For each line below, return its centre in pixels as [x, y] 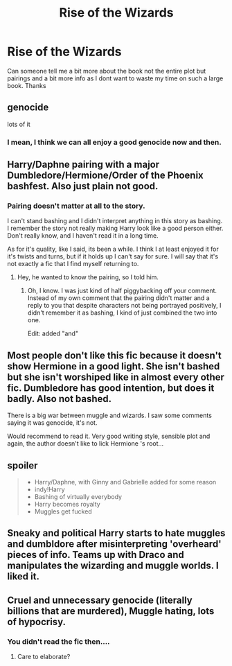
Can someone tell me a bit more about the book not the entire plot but [107, 71]
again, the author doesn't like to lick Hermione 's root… [86, 444]
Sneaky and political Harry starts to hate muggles [116, 533]
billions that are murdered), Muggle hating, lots [111, 611]
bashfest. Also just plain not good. [83, 186]
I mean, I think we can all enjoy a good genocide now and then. [114, 142]
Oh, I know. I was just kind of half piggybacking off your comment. [122, 291]
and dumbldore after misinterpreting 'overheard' [114, 544]
